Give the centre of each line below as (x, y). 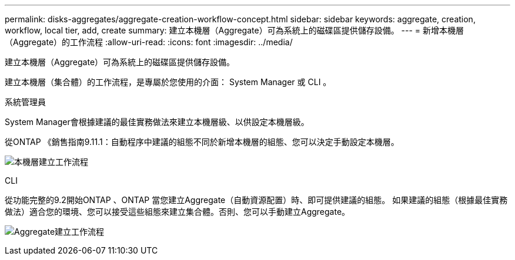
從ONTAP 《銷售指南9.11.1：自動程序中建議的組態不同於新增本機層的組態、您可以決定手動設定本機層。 (202, 142)
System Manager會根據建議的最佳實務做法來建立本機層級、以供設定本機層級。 (157, 122)
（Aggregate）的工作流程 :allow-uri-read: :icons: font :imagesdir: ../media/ (149, 42)
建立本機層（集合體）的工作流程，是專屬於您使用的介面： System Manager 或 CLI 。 (168, 82)
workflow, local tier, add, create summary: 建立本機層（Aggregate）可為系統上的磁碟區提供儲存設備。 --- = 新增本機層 (235, 30)
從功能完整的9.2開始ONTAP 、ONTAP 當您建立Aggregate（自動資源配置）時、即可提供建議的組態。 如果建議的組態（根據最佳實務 (256, 200)
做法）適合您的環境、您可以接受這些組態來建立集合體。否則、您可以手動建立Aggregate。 (178, 212)
